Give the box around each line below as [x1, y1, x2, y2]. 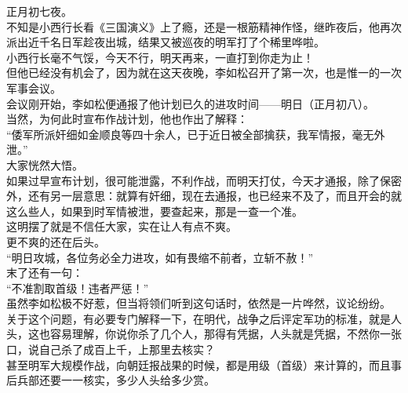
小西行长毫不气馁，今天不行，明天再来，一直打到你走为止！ [6, 49, 314, 65]
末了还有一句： [6, 264, 83, 281]
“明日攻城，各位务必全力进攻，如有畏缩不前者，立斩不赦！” [6, 249, 314, 265]
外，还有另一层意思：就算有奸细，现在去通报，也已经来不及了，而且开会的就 [6, 187, 402, 204]
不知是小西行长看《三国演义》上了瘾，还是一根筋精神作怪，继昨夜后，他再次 [6, 18, 402, 35]
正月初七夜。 [6, 3, 72, 19]
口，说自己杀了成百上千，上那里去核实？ [6, 341, 215, 358]
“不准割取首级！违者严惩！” [6, 279, 149, 296]
